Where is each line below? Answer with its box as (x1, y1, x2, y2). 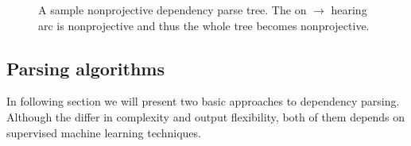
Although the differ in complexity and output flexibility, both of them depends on (6, 108, 405, 125)
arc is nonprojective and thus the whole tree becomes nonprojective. (38, 17, 370, 33)
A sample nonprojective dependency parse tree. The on (38, 2, 307, 17)
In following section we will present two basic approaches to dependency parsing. (6, 93, 400, 109)
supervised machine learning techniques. (6, 124, 201, 140)
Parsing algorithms (6, 56, 165, 80)
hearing (331, 2, 367, 17)
